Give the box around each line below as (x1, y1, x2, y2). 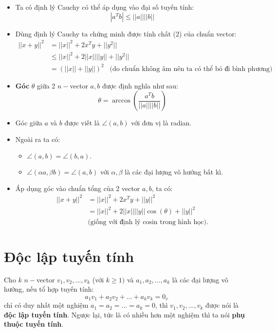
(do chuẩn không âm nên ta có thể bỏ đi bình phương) (110, 65, 273, 72)
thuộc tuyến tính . (4, 319, 64, 329)
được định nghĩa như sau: (102, 80, 178, 90)
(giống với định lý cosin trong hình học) (88, 219, 206, 226)
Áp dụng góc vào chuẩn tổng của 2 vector (15, 183, 140, 193)
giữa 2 (37, 80, 55, 90)
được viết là (64, 118, 100, 128)
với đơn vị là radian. (131, 118, 192, 128)
